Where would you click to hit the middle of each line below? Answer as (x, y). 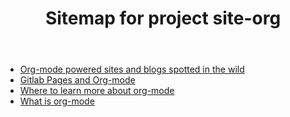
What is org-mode (57, 101)
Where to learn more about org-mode (97, 91)
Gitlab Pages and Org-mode (77, 80)
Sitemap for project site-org (163, 18)
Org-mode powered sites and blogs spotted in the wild (132, 69)
